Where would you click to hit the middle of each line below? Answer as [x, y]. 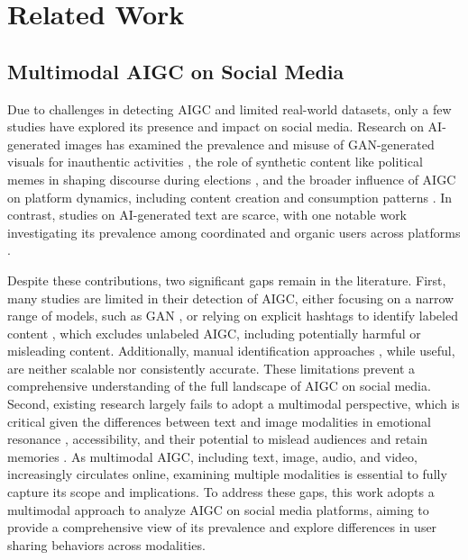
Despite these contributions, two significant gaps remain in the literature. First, [227, 280]
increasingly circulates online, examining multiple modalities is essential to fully [227, 474]
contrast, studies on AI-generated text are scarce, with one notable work [207, 215]
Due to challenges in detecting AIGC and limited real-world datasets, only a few [229, 108]
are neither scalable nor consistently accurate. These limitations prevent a [211, 368]
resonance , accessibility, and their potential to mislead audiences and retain [218, 439]
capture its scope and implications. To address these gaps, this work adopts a [221, 492]
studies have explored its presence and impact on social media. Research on [216, 126]
